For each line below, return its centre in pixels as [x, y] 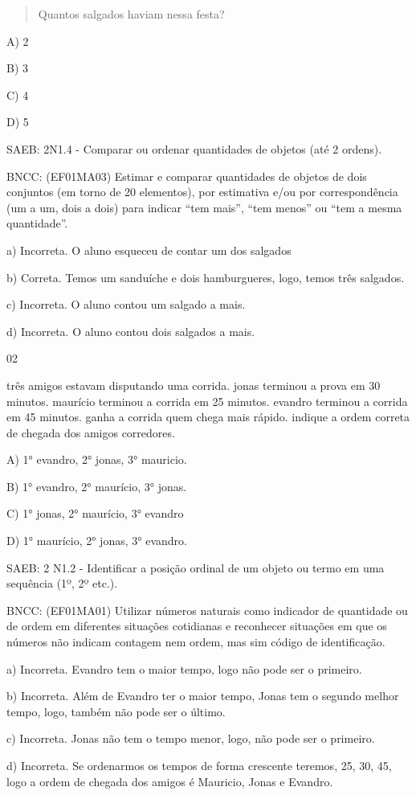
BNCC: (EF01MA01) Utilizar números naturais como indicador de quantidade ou [207, 610]
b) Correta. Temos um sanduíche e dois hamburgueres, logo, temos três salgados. [206, 277]
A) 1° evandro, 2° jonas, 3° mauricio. [97, 459]
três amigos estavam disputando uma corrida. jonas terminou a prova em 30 [194, 385]
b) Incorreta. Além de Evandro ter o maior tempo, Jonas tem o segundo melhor [203, 696]
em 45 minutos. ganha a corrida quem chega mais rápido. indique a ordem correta [208, 417]
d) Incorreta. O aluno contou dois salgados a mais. [131, 331]
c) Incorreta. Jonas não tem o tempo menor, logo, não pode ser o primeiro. [191, 738]
